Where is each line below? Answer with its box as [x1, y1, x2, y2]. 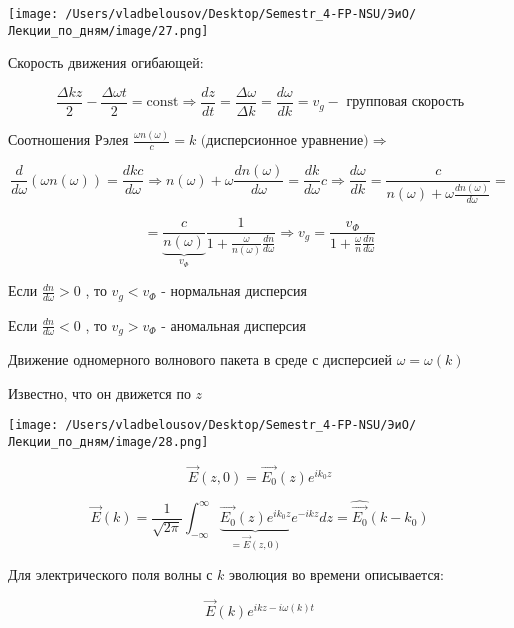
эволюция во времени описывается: [229, 564, 444, 585]
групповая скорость [346, 95, 465, 110]
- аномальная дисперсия [161, 314, 307, 335]
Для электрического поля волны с [8, 564, 213, 585]
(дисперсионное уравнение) [200, 134, 369, 149]
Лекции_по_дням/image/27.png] [8, 23, 209, 38]
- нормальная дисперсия [161, 280, 307, 301]
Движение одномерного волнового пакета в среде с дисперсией [8, 348, 393, 369]
